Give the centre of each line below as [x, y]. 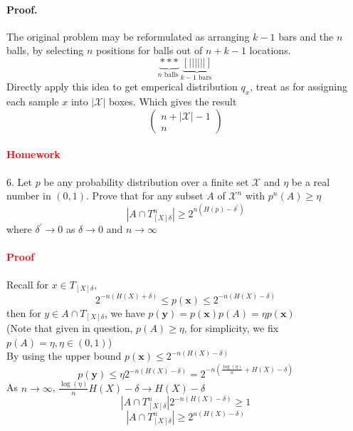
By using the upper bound [64, 356]
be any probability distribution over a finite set [146, 181]
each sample [33, 102]
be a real [311, 181]
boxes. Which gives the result [173, 102]
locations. [270, 50]
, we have [125, 312]
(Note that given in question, [70, 328]
